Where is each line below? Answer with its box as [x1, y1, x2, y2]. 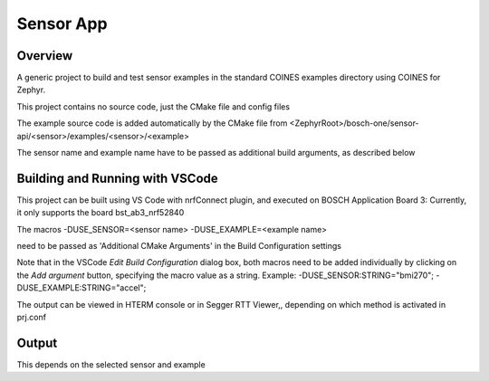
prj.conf [16, 312, 47, 323]
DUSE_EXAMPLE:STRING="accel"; [16, 282, 147, 293]
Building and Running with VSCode [16, 170, 219, 186]
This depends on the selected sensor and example [16, 358, 206, 370]
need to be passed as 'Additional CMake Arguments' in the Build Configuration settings [16, 241, 341, 252]
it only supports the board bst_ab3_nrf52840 [16, 207, 185, 218]
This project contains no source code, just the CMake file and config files [16, 100, 290, 112]
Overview [16, 48, 73, 63]
